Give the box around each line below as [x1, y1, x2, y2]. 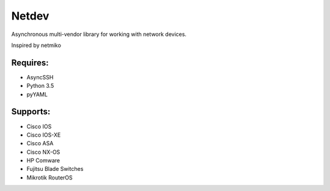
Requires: [11, 57, 49, 68]
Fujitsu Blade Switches [26, 165, 84, 173]
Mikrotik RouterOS [26, 174, 73, 181]
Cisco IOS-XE [26, 131, 61, 139]
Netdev [11, 9, 50, 23]
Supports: [11, 107, 51, 117]
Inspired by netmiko [11, 41, 61, 49]
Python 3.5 [26, 82, 54, 90]
